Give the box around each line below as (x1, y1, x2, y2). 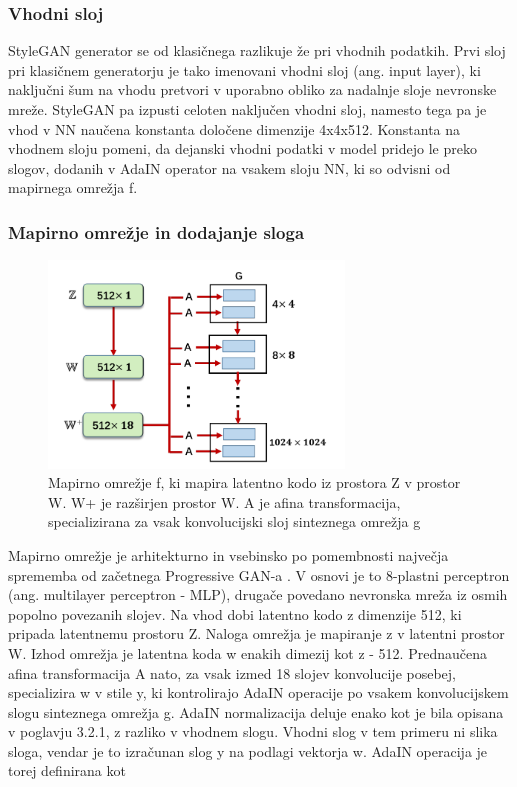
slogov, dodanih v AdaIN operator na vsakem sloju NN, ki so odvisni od (8, 157, 451, 178)
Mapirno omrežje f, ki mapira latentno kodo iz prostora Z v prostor (48, 472, 461, 493)
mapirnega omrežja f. (8, 177, 138, 198)
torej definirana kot (8, 760, 126, 781)
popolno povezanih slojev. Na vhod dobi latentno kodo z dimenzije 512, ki (8, 603, 462, 624)
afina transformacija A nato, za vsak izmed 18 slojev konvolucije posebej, (8, 662, 456, 683)
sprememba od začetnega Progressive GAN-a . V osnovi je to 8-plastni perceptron (8, 564, 510, 585)
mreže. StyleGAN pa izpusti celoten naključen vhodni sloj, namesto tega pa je (8, 99, 487, 119)
